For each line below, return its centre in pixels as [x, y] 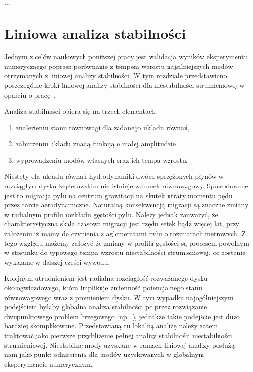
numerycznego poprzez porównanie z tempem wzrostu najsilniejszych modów [119, 66]
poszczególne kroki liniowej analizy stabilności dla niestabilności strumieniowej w [125, 85]
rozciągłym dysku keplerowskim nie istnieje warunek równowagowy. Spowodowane [126, 186]
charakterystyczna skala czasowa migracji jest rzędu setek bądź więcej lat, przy [122, 224]
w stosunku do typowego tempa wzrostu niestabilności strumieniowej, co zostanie [125, 252]
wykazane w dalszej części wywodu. [57, 262]
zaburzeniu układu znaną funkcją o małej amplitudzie [96, 144]
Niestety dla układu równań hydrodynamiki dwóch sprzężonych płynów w [114, 176]
